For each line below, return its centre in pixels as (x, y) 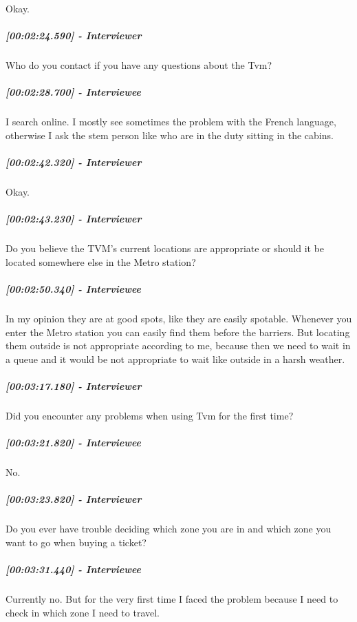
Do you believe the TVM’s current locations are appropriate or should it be (165, 248)
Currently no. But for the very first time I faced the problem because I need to (172, 598)
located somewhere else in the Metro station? (101, 261)
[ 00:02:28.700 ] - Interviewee (74, 92)
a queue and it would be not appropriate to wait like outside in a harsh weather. (175, 359)
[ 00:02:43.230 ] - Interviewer (74, 219)
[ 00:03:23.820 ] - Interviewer (74, 499)
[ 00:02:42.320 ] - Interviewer (74, 162)
